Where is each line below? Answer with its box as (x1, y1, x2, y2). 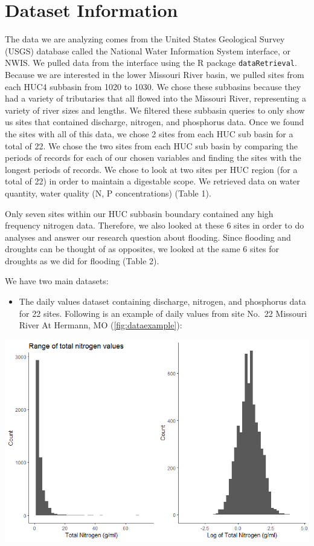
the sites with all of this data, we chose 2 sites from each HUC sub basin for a (5, 127, 293, 140)
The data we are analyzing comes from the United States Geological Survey (5, 33, 285, 45)
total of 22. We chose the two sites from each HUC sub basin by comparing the (5, 139, 298, 152)
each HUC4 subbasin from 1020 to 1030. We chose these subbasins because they (5, 80, 301, 93)
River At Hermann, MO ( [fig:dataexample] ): (19, 319, 182, 331)
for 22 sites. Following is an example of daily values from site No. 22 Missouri (19, 307, 307, 319)
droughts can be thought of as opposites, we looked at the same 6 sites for (5, 242, 280, 255)
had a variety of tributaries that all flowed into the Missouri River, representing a (5, 92, 306, 105)
